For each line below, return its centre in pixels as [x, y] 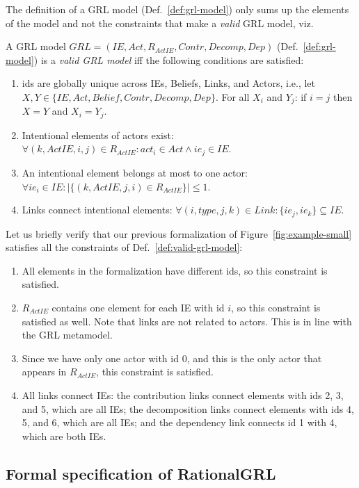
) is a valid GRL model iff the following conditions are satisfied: [169, 59]
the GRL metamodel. [67, 335]
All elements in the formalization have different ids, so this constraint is [175, 270]
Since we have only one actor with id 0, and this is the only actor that [172, 358]
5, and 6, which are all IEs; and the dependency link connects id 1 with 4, [179, 422]
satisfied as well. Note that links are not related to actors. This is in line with [187, 321]
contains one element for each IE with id [138, 307]
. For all [232, 96]
